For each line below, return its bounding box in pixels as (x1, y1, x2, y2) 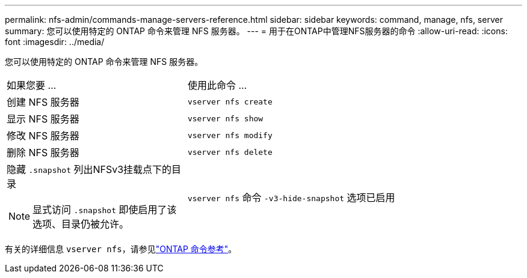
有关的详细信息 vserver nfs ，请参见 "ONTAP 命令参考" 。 (5, 244, 237, 254)
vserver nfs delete (187, 147, 273, 157)
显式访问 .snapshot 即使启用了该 (32, 204, 177, 216)
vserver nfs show (187, 113, 263, 123)
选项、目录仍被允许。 (32, 218, 129, 230)
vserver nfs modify (187, 130, 273, 140)
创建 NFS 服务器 (7, 96, 79, 108)
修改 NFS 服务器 (7, 130, 79, 142)
